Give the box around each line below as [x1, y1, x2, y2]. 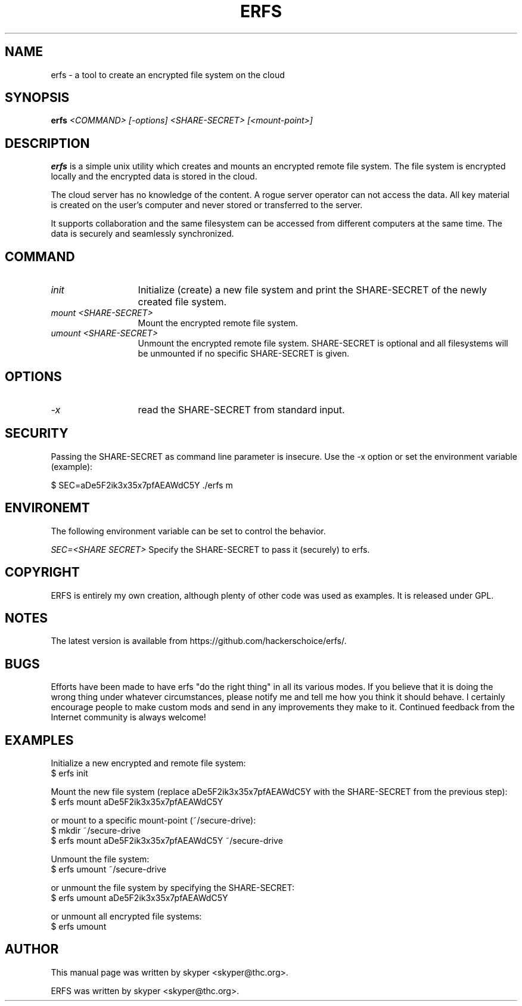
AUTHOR [5, 942, 59, 957]
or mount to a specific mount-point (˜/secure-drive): [51, 815, 256, 826]
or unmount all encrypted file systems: [51, 911, 202, 922]
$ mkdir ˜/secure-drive [51, 825, 141, 836]
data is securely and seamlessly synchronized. [51, 228, 234, 239]
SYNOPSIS [5, 90, 70, 106]
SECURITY [5, 426, 69, 441]
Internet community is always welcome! [51, 712, 206, 723]
